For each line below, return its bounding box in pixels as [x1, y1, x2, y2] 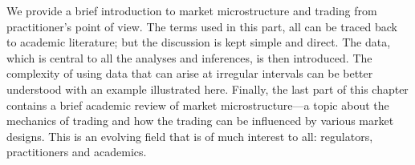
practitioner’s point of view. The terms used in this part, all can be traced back [6, 18, 398, 34]
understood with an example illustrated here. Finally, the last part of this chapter [6, 80, 409, 97]
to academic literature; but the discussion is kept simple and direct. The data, [6, 34, 391, 50]
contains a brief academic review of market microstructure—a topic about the [6, 96, 389, 113]
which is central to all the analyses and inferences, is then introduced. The [6, 49, 372, 66]
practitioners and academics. [6, 143, 147, 160]
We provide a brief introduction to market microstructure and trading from [6, 2, 377, 18]
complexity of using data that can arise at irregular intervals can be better [6, 65, 373, 82]
